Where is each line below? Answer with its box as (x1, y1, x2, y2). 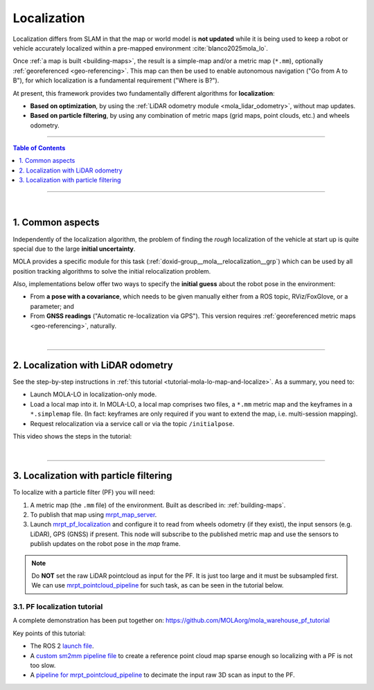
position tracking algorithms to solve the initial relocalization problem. (12, 267, 211, 275)
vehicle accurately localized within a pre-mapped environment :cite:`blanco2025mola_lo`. (12, 44, 268, 52)
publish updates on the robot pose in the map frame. (30, 540, 181, 548)
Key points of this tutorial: (12, 629, 86, 637)
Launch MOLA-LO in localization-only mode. (30, 390, 157, 398)
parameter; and (30, 302, 74, 310)
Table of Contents (12, 144, 66, 152)
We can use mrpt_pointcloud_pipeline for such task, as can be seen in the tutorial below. (31, 581, 284, 590)
